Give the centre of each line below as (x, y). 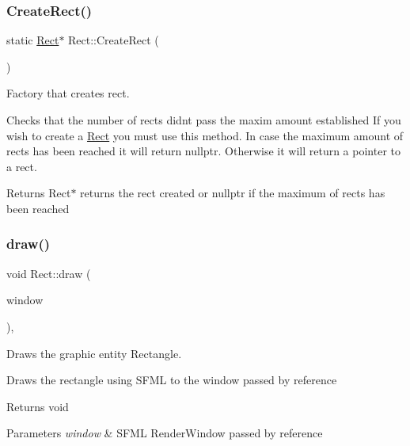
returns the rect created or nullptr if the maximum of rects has (233, 193)
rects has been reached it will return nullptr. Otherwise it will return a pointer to (203, 151)
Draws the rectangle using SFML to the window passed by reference (172, 380)
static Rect (33, 40)
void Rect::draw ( (49, 273)
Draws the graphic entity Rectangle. (94, 353)
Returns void (38, 406)
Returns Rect (39, 193)
